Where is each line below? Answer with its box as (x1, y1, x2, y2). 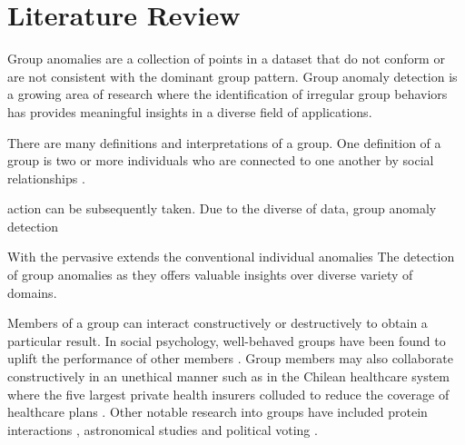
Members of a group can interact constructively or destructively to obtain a (7, 313, 428, 332)
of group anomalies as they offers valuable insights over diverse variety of (7, 265, 413, 284)
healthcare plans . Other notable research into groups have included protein (7, 402, 428, 421)
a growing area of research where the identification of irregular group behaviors (7, 84, 448, 104)
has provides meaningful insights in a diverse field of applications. (7, 102, 372, 121)
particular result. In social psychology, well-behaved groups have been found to (7, 331, 446, 350)
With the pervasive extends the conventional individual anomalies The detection (7, 247, 455, 266)
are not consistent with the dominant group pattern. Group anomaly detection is (7, 66, 458, 85)
